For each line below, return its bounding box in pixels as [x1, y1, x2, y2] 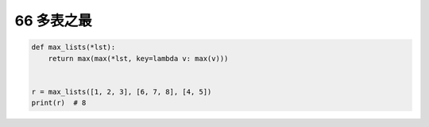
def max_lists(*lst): [31, 43, 116, 52]
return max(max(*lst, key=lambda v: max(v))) [48, 54, 229, 63]
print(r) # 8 [31, 98, 87, 107]
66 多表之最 [14, 12, 92, 29]
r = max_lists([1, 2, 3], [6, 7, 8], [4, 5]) [31, 87, 212, 96]
